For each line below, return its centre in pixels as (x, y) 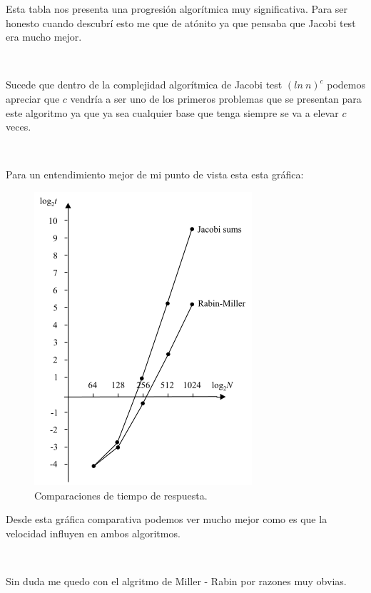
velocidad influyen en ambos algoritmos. (93, 533)
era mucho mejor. (44, 37)
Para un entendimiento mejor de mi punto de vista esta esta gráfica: (155, 174)
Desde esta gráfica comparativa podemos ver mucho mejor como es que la (167, 519)
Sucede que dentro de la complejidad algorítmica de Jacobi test (144, 85)
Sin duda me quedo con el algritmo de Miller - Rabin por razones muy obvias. (176, 581)
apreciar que (33, 98)
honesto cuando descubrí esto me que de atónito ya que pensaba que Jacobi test (181, 22)
